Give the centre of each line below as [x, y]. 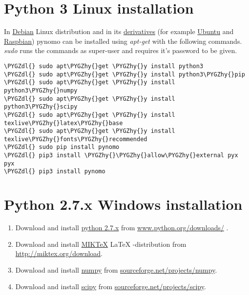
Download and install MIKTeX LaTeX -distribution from [101, 244]
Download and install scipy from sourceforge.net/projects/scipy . [111, 286]
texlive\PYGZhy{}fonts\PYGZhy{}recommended [76, 139]
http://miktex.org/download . [59, 253]
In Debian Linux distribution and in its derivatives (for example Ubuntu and [119, 31]
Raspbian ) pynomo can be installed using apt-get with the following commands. [123, 41]
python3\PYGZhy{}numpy [41, 90]
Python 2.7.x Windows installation [123, 204]
